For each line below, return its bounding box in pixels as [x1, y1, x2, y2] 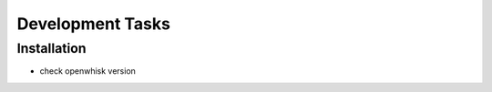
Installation [16, 40, 87, 56]
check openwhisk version [39, 66, 137, 77]
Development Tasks [16, 14, 170, 34]
